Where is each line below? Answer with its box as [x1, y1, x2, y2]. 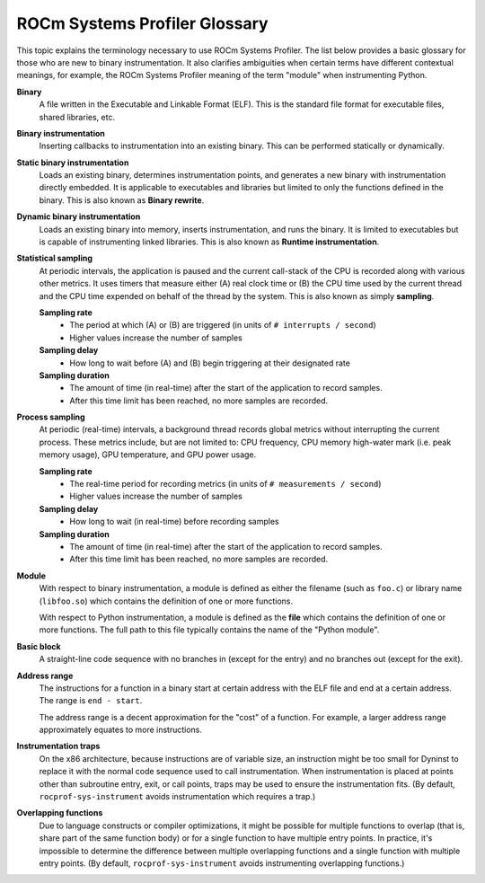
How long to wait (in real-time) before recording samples [69, 517, 279, 527]
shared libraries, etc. [39, 111, 116, 122]
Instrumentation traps [16, 741, 101, 752]
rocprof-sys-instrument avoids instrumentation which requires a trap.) [39, 791, 316, 802]
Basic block [16, 640, 62, 651]
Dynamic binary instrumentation [16, 211, 141, 222]
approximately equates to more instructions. [39, 724, 202, 736]
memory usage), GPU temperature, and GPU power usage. [39, 449, 257, 460]
